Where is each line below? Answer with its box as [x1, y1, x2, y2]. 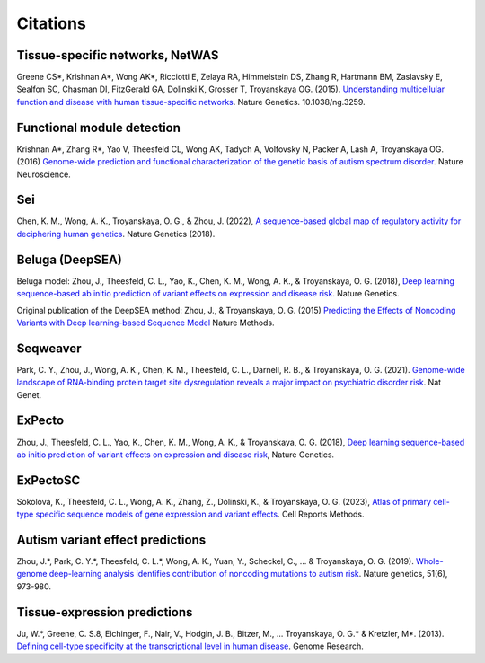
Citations [16, 13, 87, 33]
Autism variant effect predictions [16, 533, 207, 547]
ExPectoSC [16, 473, 81, 488]
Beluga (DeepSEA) [16, 252, 123, 267]
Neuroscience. [16, 169, 71, 180]
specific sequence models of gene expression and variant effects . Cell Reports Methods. [35, 508, 365, 520]
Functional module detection [16, 119, 181, 135]
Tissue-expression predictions [16, 605, 193, 620]
